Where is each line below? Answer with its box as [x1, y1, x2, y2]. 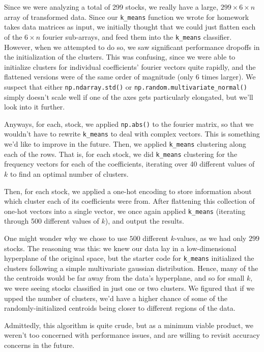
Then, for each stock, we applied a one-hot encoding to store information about [4, 185, 252, 196]
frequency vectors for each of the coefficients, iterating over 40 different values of [4, 158, 255, 169]
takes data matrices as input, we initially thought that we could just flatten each [4, 21, 256, 32]
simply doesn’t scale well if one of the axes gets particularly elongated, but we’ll [4, 91, 253, 102]
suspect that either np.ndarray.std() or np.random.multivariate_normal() [4, 81, 247, 92]
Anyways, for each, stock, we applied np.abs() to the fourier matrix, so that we [4, 118, 254, 129]
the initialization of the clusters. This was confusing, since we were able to [4, 51, 236, 62]
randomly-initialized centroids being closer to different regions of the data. [4, 303, 236, 313]
